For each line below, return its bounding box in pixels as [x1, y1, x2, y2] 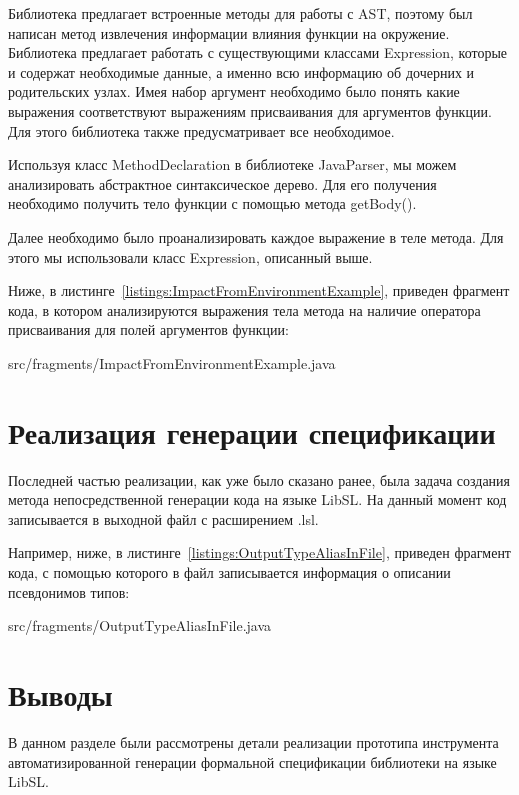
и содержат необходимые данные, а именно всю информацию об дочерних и [8, 61, 475, 82]
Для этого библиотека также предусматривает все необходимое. [8, 120, 395, 141]
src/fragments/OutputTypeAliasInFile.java [8, 615, 272, 636]
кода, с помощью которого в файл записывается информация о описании [8, 562, 451, 582]
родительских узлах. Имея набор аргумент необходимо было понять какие [8, 81, 460, 102]
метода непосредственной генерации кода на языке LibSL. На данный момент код [8, 489, 507, 510]
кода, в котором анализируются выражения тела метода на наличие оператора [8, 299, 481, 320]
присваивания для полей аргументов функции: [8, 319, 289, 340]
